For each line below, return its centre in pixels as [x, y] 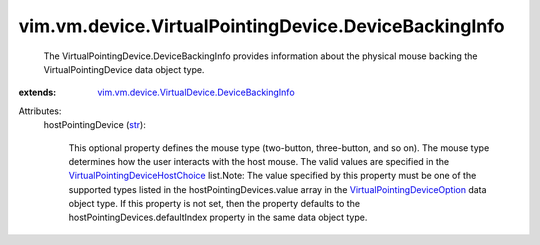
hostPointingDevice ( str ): [95, 125]
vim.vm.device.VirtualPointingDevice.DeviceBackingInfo [261, 26]
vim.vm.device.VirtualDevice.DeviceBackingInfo [196, 92]
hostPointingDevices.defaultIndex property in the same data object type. [218, 217]
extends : [37, 92]
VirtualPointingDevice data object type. [124, 69]
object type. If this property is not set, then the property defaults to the [214, 204]
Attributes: [40, 111]
